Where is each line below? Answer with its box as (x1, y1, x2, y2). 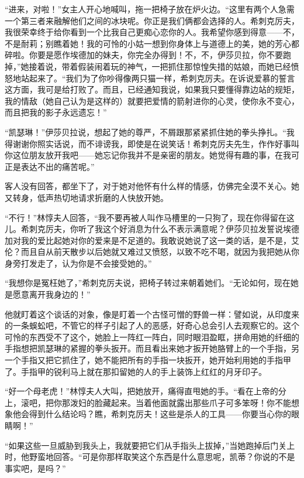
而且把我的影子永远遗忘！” (5, 106, 107, 118)
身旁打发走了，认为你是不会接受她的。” (5, 257, 152, 269)
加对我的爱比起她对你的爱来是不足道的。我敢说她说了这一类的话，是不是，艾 (5, 234, 299, 246)
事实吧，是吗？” (5, 462, 66, 474)
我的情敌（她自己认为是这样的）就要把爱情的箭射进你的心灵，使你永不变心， (5, 94, 299, 107)
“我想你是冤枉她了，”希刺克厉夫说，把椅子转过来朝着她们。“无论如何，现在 (5, 276, 291, 289)
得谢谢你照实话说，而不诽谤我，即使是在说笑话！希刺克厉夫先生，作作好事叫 (5, 137, 299, 149)
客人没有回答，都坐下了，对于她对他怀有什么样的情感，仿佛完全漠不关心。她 (5, 180, 299, 192)
